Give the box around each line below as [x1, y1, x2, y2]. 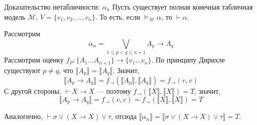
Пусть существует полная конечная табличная [112, 2, 253, 12]
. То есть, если [95, 11, 140, 22]
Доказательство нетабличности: [4, 2, 100, 12]
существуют [4, 65, 41, 75]
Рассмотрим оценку [4, 54, 64, 65]
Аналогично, [4, 111, 43, 121]
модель [4, 11, 26, 22]
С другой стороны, [4, 86, 61, 96]
